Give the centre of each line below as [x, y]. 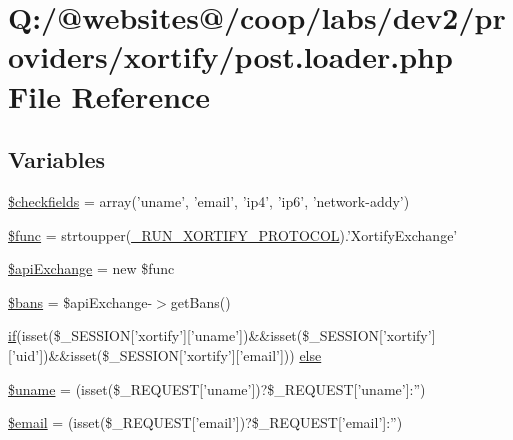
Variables [57, 159]
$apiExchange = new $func [91, 268]
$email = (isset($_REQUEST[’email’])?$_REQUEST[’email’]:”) [205, 422]
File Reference [109, 95]
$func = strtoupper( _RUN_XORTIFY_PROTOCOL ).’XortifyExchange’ [233, 234]
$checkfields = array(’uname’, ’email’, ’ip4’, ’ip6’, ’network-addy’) [209, 200]
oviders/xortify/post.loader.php [230, 56]
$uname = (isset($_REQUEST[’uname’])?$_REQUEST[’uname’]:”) [217, 388]
